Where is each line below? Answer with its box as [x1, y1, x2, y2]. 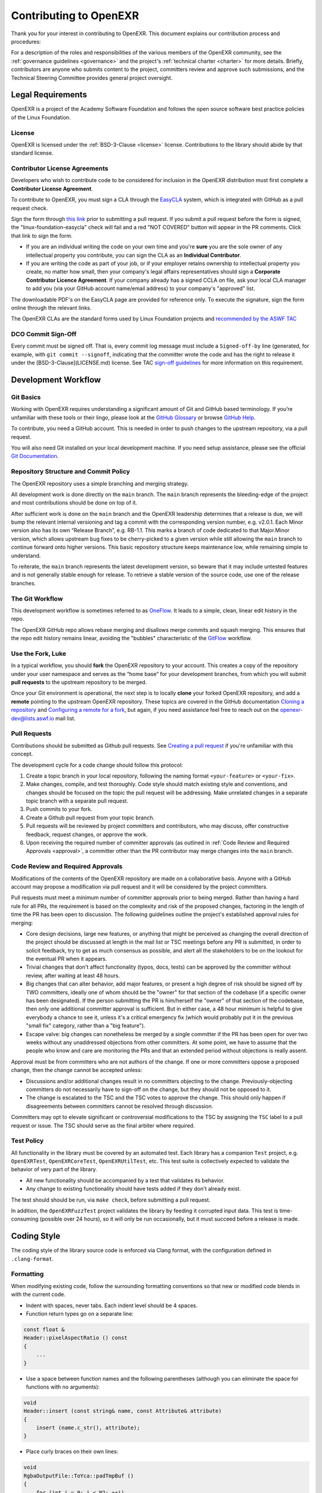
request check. [11, 204, 48, 211]
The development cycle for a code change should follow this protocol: [11, 761, 183, 769]
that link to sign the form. [11, 232, 73, 239]
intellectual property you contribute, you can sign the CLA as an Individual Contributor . [26, 251, 241, 259]
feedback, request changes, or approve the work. [26, 831, 148, 838]
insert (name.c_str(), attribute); [36, 1424, 140, 1431]
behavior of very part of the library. [11, 1166, 98, 1173]
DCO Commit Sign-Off [11, 330, 77, 339]
